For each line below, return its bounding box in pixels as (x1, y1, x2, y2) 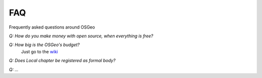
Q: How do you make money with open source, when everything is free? (9, 33, 153, 39)
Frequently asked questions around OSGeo (9, 24, 95, 30)
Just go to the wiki (21, 48, 58, 54)
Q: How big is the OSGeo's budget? (9, 42, 80, 48)
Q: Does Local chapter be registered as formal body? (9, 58, 116, 63)
